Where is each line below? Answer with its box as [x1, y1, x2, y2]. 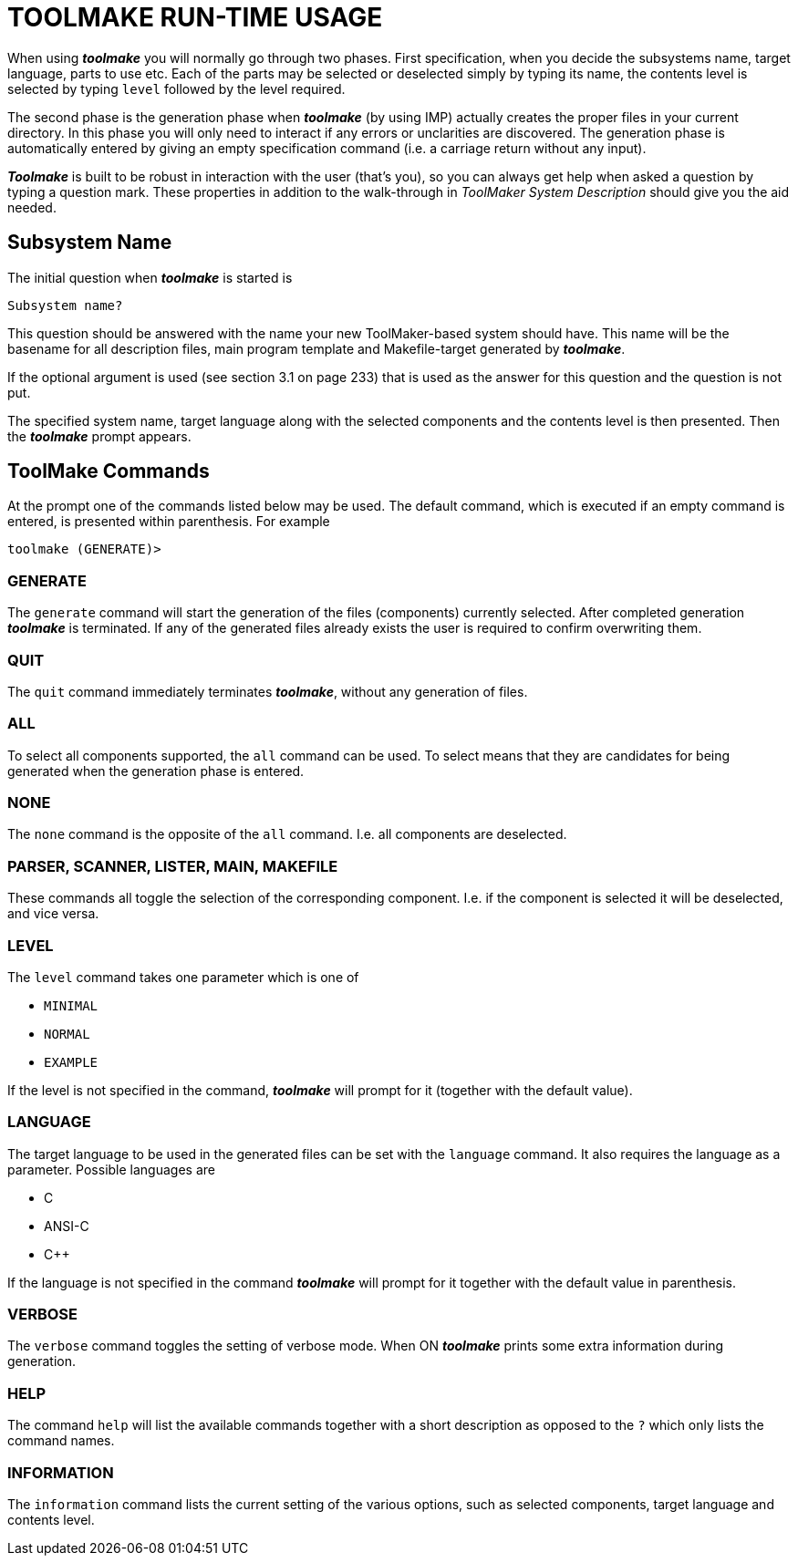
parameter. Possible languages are [7, 1161, 215, 1177]
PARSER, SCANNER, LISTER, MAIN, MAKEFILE [7, 856, 338, 875]
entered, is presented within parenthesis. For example [7, 513, 330, 530]
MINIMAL [44, 998, 98, 1013]
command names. [7, 1433, 115, 1449]
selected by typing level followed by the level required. [7, 80, 346, 97]
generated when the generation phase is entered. [7, 762, 305, 779]
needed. [7, 199, 57, 215]
